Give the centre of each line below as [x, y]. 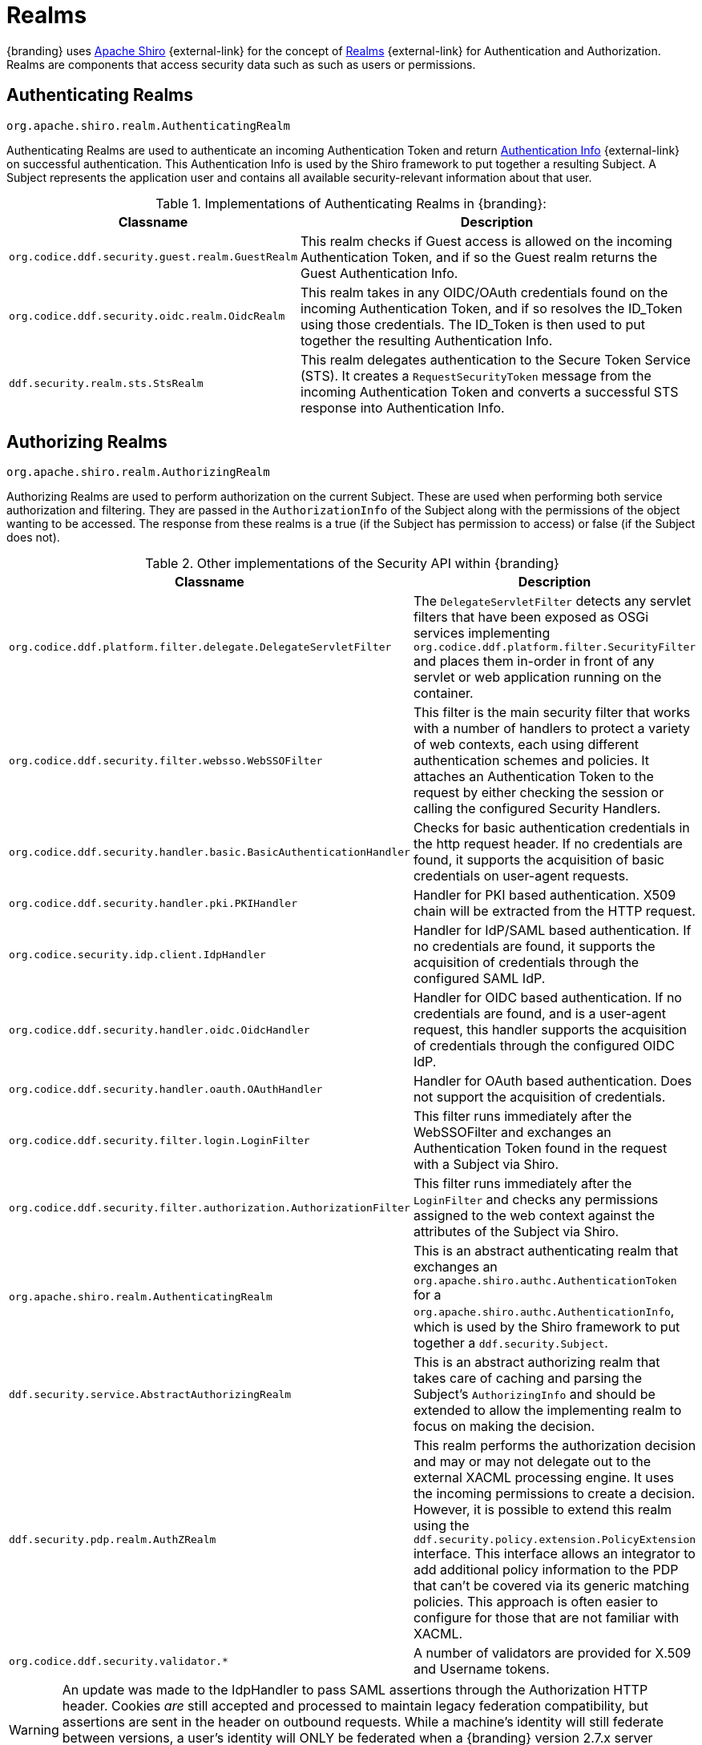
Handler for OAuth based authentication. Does [553, 1081]
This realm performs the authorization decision [555, 1446]
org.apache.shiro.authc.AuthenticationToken [545, 1281]
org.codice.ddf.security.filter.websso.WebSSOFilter [166, 760]
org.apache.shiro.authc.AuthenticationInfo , [544, 1311]
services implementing [482, 633]
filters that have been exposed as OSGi [531, 617]
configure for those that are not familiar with [546, 1618]
